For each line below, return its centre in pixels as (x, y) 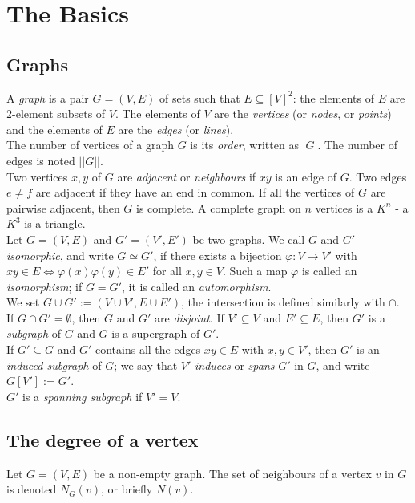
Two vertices (37, 176)
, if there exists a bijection (218, 255)
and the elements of (54, 129)
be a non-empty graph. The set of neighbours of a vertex (232, 473)
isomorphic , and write (60, 255)
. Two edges (378, 176)
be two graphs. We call (249, 239)
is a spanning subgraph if (83, 396)
